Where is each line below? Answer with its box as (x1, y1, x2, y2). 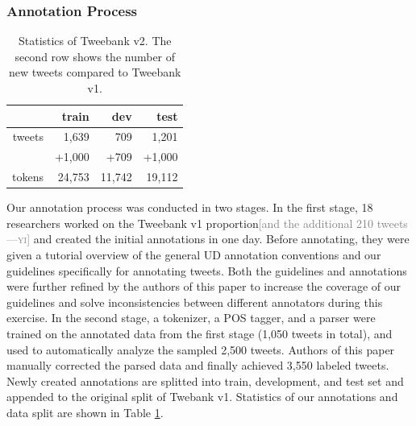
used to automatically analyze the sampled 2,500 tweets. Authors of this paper (6, 341, 395, 358)
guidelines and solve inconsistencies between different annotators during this (6, 293, 383, 310)
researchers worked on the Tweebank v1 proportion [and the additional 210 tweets (6, 214, 408, 231)
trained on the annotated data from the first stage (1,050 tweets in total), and (6, 325, 393, 341)
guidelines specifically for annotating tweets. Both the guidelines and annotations (6, 262, 407, 279)
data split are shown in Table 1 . (6, 403, 164, 420)
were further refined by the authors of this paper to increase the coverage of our (6, 278, 401, 295)
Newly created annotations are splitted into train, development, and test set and (6, 372, 404, 389)
